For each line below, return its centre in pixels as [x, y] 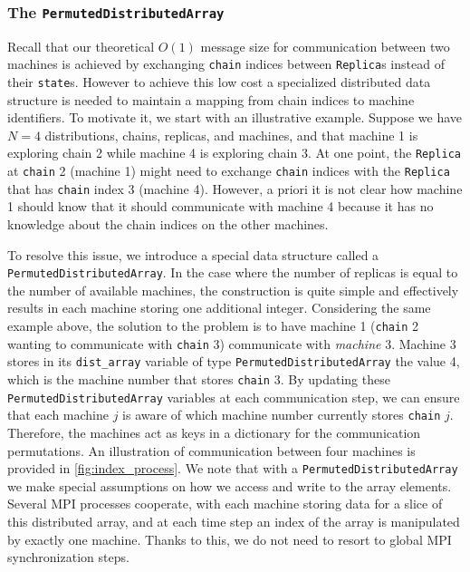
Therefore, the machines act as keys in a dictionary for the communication [214, 432]
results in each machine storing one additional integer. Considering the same [219, 308]
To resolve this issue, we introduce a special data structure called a [193, 254]
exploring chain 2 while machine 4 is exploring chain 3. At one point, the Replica [235, 153]
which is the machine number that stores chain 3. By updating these [199, 379]
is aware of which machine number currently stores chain [282, 415]
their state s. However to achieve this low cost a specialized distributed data [219, 82]
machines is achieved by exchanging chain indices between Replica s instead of [226, 64]
